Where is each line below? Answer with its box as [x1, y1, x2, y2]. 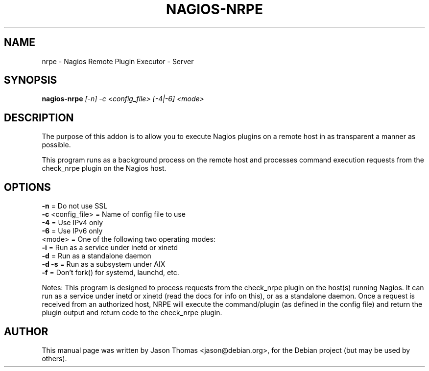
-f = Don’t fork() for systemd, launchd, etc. [42, 268, 179, 277]
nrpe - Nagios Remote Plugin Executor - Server [42, 57, 194, 66]
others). [42, 354, 67, 363]
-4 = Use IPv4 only [42, 218, 103, 227]
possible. [42, 140, 71, 149]
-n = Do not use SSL [42, 202, 108, 210]
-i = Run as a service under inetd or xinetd [42, 243, 178, 252]
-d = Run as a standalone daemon [42, 252, 151, 260]
